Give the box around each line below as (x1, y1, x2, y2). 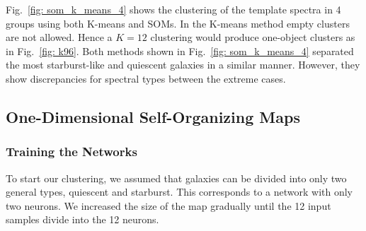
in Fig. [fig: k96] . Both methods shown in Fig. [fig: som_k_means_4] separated (6, 43, 354, 58)
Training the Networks (6, 143, 137, 160)
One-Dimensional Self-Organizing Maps (6, 105, 300, 127)
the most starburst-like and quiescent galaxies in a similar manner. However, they (6, 57, 360, 72)
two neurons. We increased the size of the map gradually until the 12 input (6, 198, 331, 213)
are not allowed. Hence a (6, 30, 113, 45)
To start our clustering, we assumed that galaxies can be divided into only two (6, 170, 347, 185)
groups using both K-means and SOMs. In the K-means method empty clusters (6, 16, 350, 30)
